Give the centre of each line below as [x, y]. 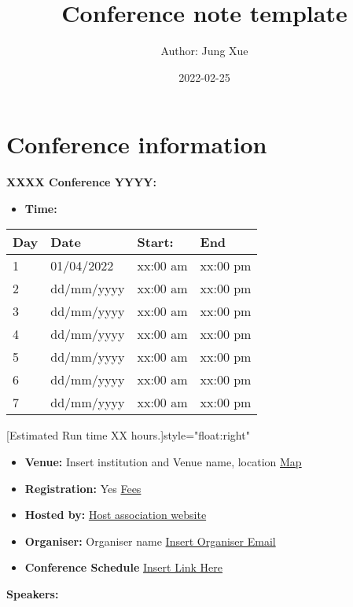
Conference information [137, 144]
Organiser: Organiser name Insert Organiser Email [150, 541]
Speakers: [33, 594]
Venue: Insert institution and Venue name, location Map [163, 462]
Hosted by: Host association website [116, 515]
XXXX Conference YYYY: [81, 182]
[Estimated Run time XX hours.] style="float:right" [128, 435]
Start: [155, 242]
